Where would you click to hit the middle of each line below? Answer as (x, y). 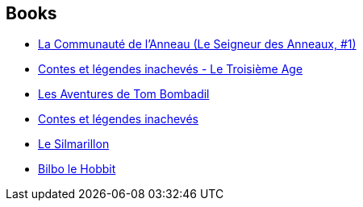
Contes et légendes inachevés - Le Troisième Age (171, 69)
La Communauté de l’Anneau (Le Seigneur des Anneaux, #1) (197, 44)
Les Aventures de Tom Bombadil (124, 94)
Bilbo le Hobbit (77, 169)
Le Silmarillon (74, 144)
